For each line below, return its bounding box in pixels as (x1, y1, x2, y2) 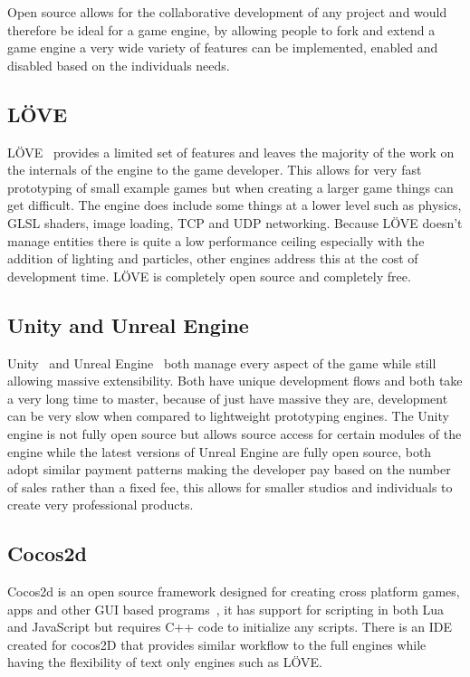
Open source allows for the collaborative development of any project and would (7, 3, 447, 21)
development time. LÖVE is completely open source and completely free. (7, 266, 411, 285)
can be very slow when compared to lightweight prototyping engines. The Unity (7, 406, 449, 425)
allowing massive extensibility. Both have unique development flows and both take (7, 371, 463, 390)
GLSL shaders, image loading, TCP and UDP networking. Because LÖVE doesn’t (7, 213, 463, 232)
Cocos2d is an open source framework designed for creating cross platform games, (7, 582, 460, 601)
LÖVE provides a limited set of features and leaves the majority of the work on (7, 142, 455, 161)
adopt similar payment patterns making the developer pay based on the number (7, 460, 451, 479)
